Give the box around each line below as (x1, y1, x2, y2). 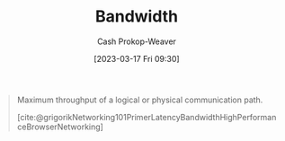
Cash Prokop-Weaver (96, 36, 177, 47)
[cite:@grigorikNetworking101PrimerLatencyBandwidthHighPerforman (16, 111, 277, 122)
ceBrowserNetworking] (16, 121, 104, 132)
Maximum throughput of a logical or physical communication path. (16, 94, 263, 105)
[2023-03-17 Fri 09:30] (93, 53, 181, 64)
